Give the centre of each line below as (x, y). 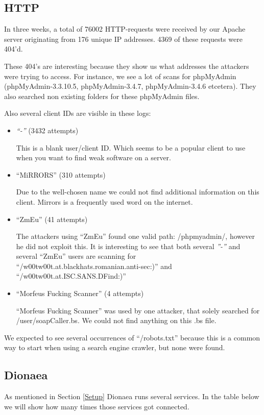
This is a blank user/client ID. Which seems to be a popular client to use (131, 147)
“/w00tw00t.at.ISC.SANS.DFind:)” (71, 276)
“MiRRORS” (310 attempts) (61, 174)
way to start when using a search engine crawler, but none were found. (115, 347)
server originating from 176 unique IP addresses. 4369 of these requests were (123, 39)
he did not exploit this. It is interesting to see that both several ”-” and (128, 246)
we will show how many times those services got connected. (97, 406)
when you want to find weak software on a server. (93, 157)
